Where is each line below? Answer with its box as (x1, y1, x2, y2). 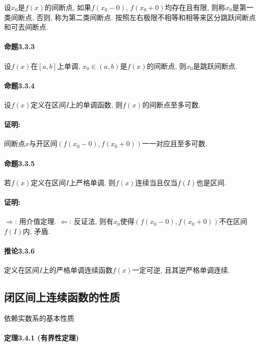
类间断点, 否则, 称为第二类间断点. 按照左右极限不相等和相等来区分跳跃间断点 (4, 12, 256, 22)
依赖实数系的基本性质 (4, 312, 74, 323)
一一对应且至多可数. (142, 138, 207, 149)
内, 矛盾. (23, 225, 50, 236)
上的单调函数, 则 (69, 99, 123, 109)
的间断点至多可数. (142, 99, 201, 109)
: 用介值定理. (15, 216, 57, 226)
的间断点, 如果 (45, 2, 91, 12)
